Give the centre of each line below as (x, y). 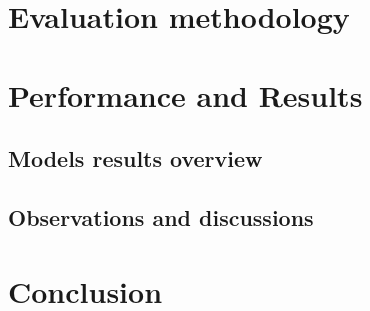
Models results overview (135, 158)
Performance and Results (185, 94)
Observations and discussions (161, 216)
